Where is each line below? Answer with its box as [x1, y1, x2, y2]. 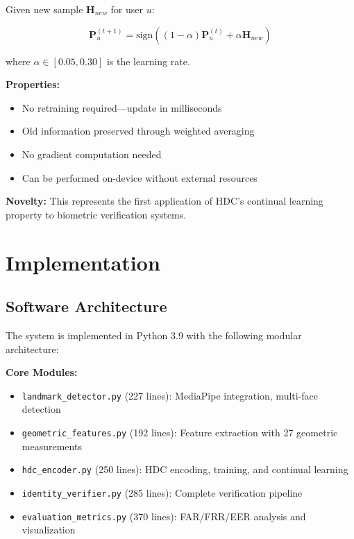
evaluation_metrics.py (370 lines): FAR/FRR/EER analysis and [22, 508, 306, 523]
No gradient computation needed [22, 146, 162, 161]
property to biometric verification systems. [6, 207, 187, 221]
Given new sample [6, 2, 83, 16]
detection [22, 402, 61, 416]
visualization [22, 522, 76, 537]
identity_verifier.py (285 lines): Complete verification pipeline [22, 485, 303, 499]
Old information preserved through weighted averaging [22, 123, 255, 138]
